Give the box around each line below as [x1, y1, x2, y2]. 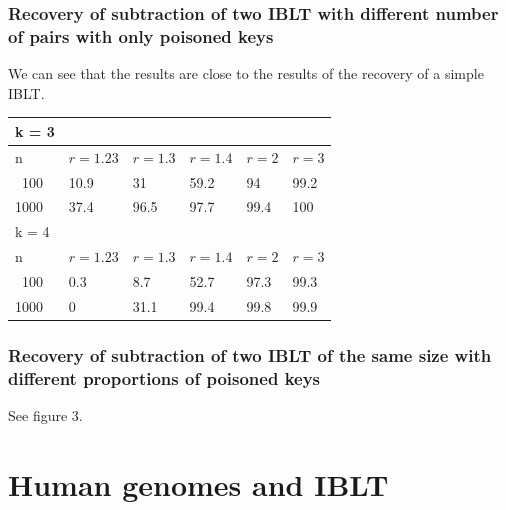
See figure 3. [8, 404, 83, 425]
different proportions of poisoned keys [8, 365, 321, 390]
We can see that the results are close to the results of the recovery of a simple [8, 63, 484, 84]
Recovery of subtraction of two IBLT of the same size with [8, 342, 492, 367]
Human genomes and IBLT [8, 463, 389, 504]
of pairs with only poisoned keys [8, 23, 274, 48]
